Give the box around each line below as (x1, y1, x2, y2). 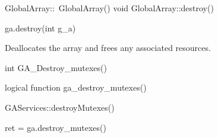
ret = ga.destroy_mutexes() (5, 121, 106, 133)
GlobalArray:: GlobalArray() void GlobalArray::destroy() (5, 2, 214, 14)
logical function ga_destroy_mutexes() (5, 81, 147, 94)
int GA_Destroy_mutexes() (5, 61, 107, 73)
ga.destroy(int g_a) (5, 21, 76, 34)
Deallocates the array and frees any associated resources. (5, 41, 211, 54)
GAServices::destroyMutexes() (5, 101, 115, 113)
